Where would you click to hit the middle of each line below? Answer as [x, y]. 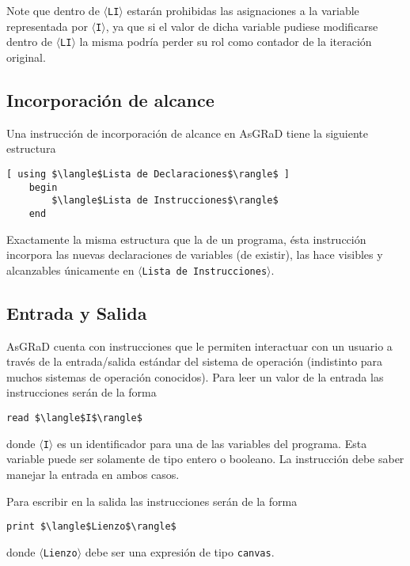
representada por [47, 26]
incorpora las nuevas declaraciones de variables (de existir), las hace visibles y [195, 255]
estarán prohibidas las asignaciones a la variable [243, 10]
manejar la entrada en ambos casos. [93, 474]
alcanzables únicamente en [70, 270]
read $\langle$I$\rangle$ [74, 418]
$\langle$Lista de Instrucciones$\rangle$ [165, 201]
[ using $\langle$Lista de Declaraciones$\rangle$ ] [148, 174]
